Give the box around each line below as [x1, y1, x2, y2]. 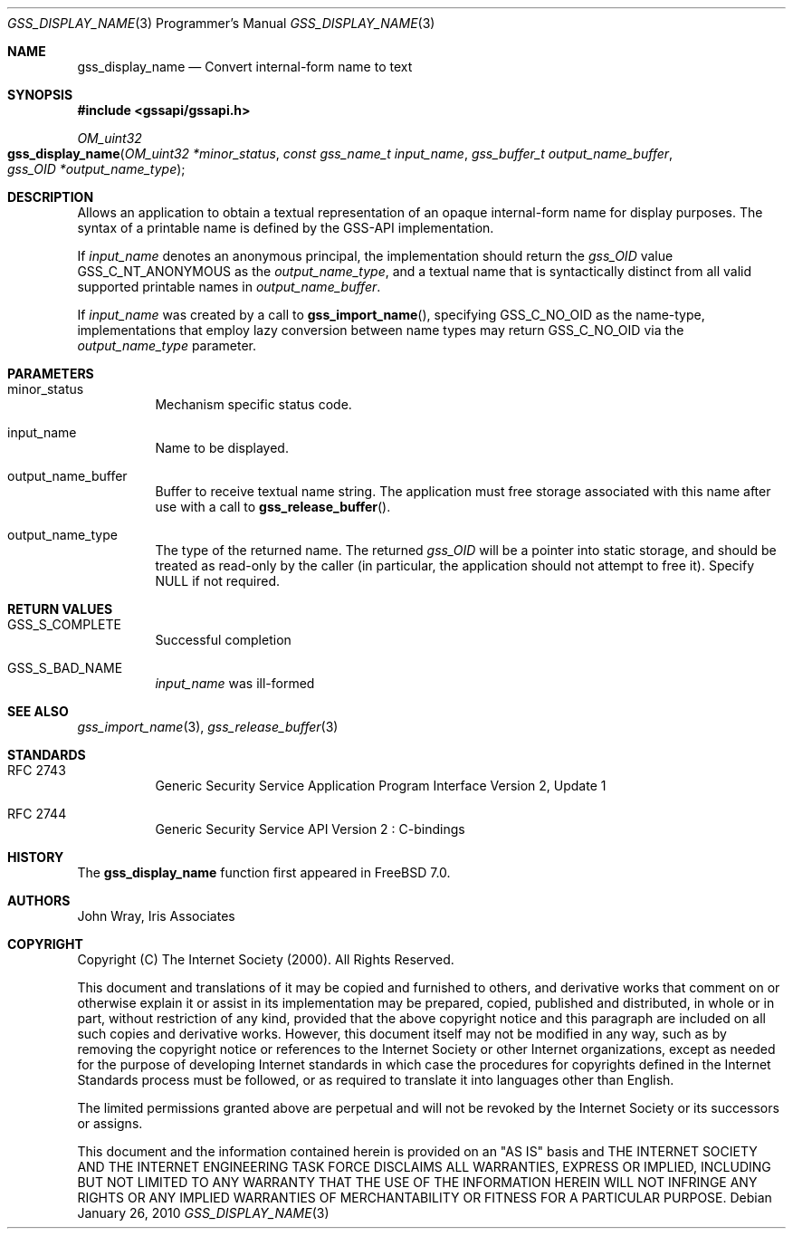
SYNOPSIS [7, 87, 73, 102]
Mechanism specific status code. [155, 397, 352, 412]
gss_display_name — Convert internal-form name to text [77, 59, 413, 74]
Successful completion [155, 632, 291, 647]
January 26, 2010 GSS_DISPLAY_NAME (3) [77, 1205, 330, 1221]
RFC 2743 [7, 762, 66, 778]
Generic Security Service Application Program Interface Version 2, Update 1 [155, 778, 607, 793]
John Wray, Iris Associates [77, 908, 235, 924]
